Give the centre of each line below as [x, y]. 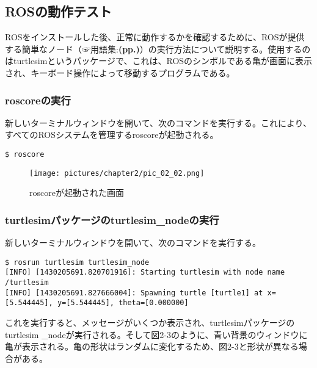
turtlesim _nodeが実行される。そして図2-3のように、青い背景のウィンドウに [156, 334]
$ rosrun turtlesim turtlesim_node [77, 262]
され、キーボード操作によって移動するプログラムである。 [120, 72]
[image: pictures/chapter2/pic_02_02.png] [117, 173]
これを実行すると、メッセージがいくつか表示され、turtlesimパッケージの [150, 322]
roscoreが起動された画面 [77, 193]
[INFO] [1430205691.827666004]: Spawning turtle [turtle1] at [134, 293]
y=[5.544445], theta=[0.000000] [123, 303]
